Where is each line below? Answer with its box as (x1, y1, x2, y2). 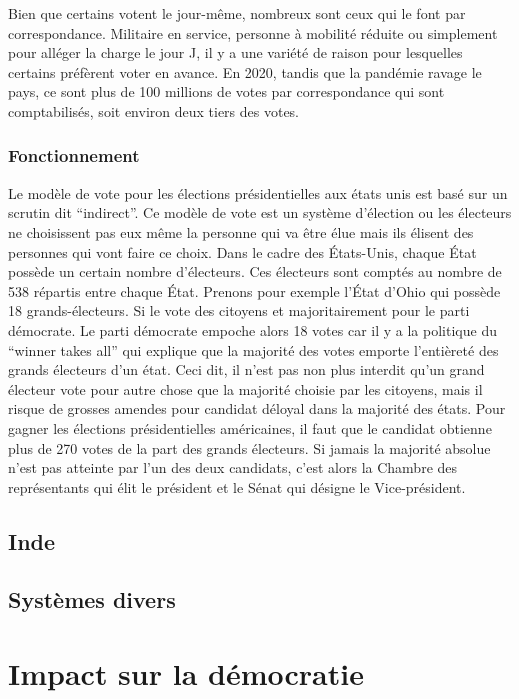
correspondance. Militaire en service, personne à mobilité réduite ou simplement (8, 22, 498, 43)
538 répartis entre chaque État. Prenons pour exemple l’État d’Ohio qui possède (8, 280, 501, 301)
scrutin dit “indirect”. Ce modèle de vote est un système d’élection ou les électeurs (8, 202, 512, 223)
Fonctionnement (8, 143, 140, 168)
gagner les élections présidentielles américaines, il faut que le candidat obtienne (8, 417, 492, 438)
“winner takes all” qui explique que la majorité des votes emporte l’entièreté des (8, 339, 499, 360)
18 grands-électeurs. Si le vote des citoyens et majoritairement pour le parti (8, 300, 470, 321)
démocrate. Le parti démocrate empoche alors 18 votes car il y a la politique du (8, 319, 497, 340)
